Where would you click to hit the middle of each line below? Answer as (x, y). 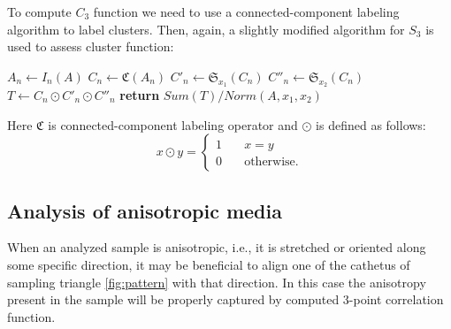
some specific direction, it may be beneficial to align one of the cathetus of (209, 264)
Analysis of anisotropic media (145, 210)
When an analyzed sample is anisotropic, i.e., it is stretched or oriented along (217, 247)
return (140, 94)
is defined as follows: (371, 124)
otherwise (270, 162)
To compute (39, 11)
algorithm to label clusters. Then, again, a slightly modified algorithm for (206, 29)
